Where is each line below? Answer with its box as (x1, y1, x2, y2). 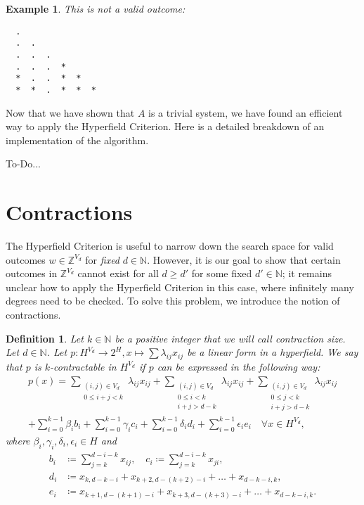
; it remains (282, 266, 332, 281)
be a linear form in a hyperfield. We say (187, 345, 358, 359)
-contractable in (50, 359, 117, 373)
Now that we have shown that (6, 105, 135, 120)
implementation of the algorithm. (6, 132, 149, 147)
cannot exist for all (77, 266, 159, 281)
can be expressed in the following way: (157, 359, 320, 373)
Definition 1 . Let (6, 331, 84, 345)
